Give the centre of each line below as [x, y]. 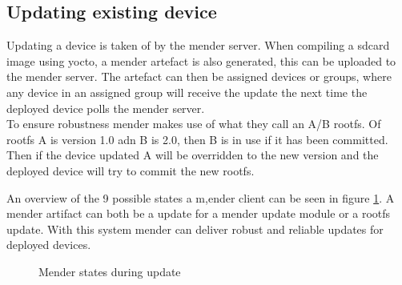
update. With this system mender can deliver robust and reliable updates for [195, 229]
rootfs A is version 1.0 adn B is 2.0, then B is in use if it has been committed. [197, 139]
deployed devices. [49, 245]
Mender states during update [110, 271]
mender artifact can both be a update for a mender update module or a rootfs [199, 213]
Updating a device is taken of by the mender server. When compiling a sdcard [198, 45]
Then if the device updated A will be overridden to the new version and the [193, 155]
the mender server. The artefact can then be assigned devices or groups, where [199, 76]
